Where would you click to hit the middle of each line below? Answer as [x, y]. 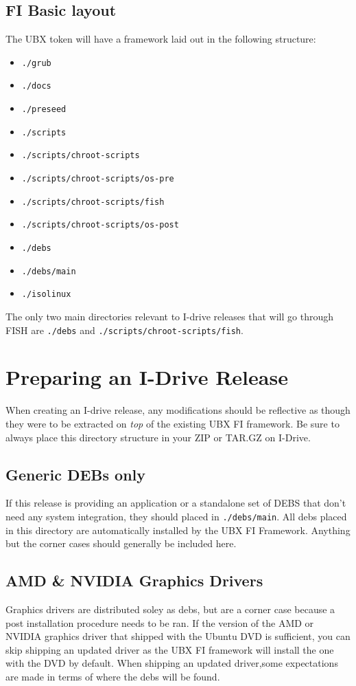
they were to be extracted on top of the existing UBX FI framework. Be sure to [173, 423]
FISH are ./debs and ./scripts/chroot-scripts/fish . [124, 330]
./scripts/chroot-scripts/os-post [100, 225]
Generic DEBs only [76, 474]
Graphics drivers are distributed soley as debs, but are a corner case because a [170, 609]
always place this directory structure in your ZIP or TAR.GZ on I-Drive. [158, 437]
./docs [36, 86]
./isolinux [46, 295]
